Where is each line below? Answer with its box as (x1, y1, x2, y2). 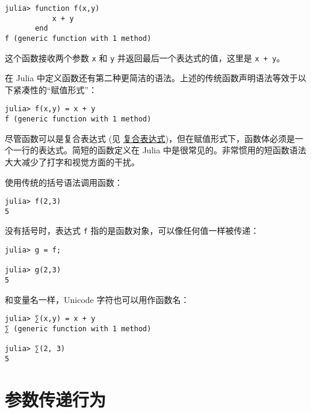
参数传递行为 (5, 387, 106, 411)
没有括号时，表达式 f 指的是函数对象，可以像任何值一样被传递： (5, 224, 259, 237)
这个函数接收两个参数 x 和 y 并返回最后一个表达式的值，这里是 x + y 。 (5, 51, 285, 64)
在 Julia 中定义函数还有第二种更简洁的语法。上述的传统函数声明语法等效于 (5, 72, 298, 84)
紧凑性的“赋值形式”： (13, 83, 97, 96)
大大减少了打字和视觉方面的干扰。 (5, 155, 140, 168)
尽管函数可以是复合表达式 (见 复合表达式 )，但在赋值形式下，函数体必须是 (5, 132, 295, 144)
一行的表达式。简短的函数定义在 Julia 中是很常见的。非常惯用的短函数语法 (13, 144, 307, 156)
